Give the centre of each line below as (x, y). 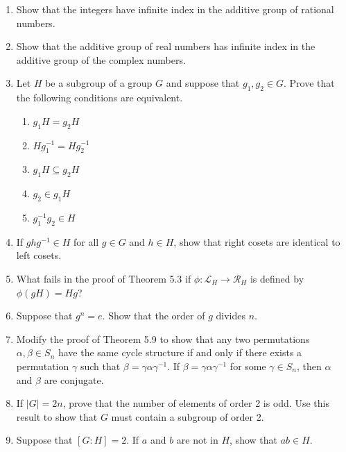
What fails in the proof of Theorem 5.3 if (104, 278)
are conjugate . (74, 379)
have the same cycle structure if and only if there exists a (180, 352)
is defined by (277, 278)
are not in (197, 440)
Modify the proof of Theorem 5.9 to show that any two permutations (163, 338)
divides (231, 316)
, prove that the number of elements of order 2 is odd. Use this (196, 403)
